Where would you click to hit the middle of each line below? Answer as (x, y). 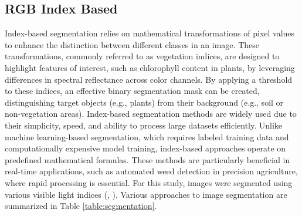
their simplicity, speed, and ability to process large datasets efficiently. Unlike (144, 125)
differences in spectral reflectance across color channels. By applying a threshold (149, 79)
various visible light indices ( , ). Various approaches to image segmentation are (146, 194)
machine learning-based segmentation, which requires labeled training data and (147, 136)
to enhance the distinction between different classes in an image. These (132, 44)
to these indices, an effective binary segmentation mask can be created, (132, 91)
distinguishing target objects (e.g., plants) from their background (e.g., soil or (144, 102)
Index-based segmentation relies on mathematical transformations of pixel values (150, 33)
